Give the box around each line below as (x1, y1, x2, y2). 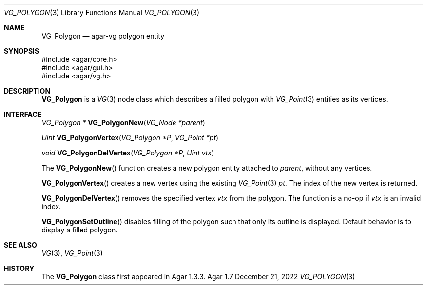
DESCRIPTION (4, 87, 51, 95)
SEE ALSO (4, 241, 37, 249)
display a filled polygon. (41, 226, 118, 234)
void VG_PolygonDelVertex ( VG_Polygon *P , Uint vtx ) (41, 149, 214, 157)
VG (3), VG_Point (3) (41, 249, 103, 257)
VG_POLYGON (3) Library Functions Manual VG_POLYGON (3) (4, 8, 200, 17)
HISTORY (4, 264, 35, 272)
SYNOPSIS (4, 47, 39, 55)
